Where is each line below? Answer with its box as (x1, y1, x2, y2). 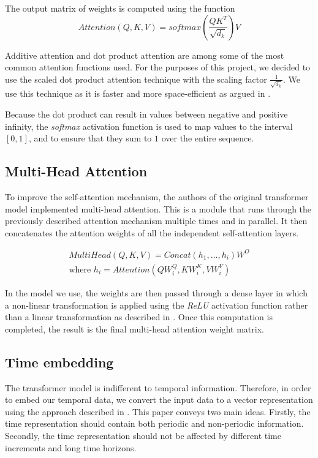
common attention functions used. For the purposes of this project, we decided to (5, 61, 311, 73)
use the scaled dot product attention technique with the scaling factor (5, 72, 267, 85)
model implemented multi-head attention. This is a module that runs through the (5, 202, 312, 215)
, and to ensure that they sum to (28, 132, 152, 145)
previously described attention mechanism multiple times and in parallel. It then (5, 214, 308, 227)
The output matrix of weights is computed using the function (5, 2, 235, 14)
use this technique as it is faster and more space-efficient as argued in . (5, 87, 271, 100)
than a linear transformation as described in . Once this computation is (5, 310, 273, 323)
